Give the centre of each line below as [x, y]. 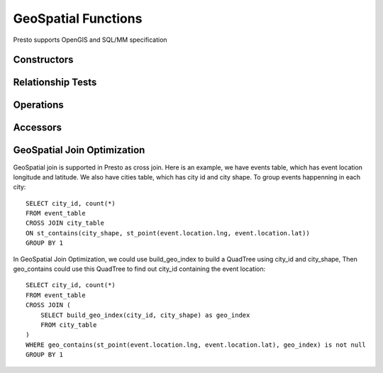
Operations [38, 105]
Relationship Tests [55, 83]
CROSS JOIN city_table [65, 223]
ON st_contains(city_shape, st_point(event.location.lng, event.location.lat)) [168, 233]
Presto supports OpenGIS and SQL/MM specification [90, 40]
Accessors [38, 128]
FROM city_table [68, 325]
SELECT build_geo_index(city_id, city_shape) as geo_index [145, 315]
